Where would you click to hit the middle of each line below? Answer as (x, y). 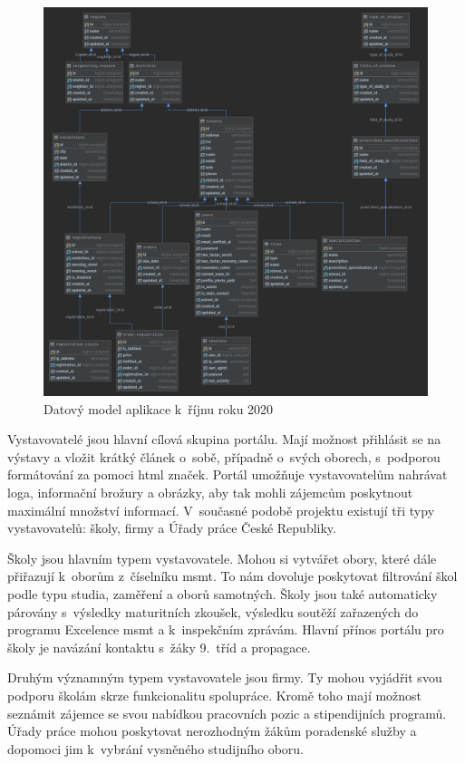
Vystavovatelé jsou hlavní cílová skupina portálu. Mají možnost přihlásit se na (224, 439)
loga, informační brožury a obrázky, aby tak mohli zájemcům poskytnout (210, 492)
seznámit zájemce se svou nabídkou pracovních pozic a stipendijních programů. (227, 713)
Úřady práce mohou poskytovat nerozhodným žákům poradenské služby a (212, 731)
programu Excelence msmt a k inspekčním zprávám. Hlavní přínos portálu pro (226, 629)
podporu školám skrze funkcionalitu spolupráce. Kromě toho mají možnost (215, 695)
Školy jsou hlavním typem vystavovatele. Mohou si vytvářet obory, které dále (222, 558)
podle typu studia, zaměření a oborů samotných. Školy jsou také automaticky (223, 593)
